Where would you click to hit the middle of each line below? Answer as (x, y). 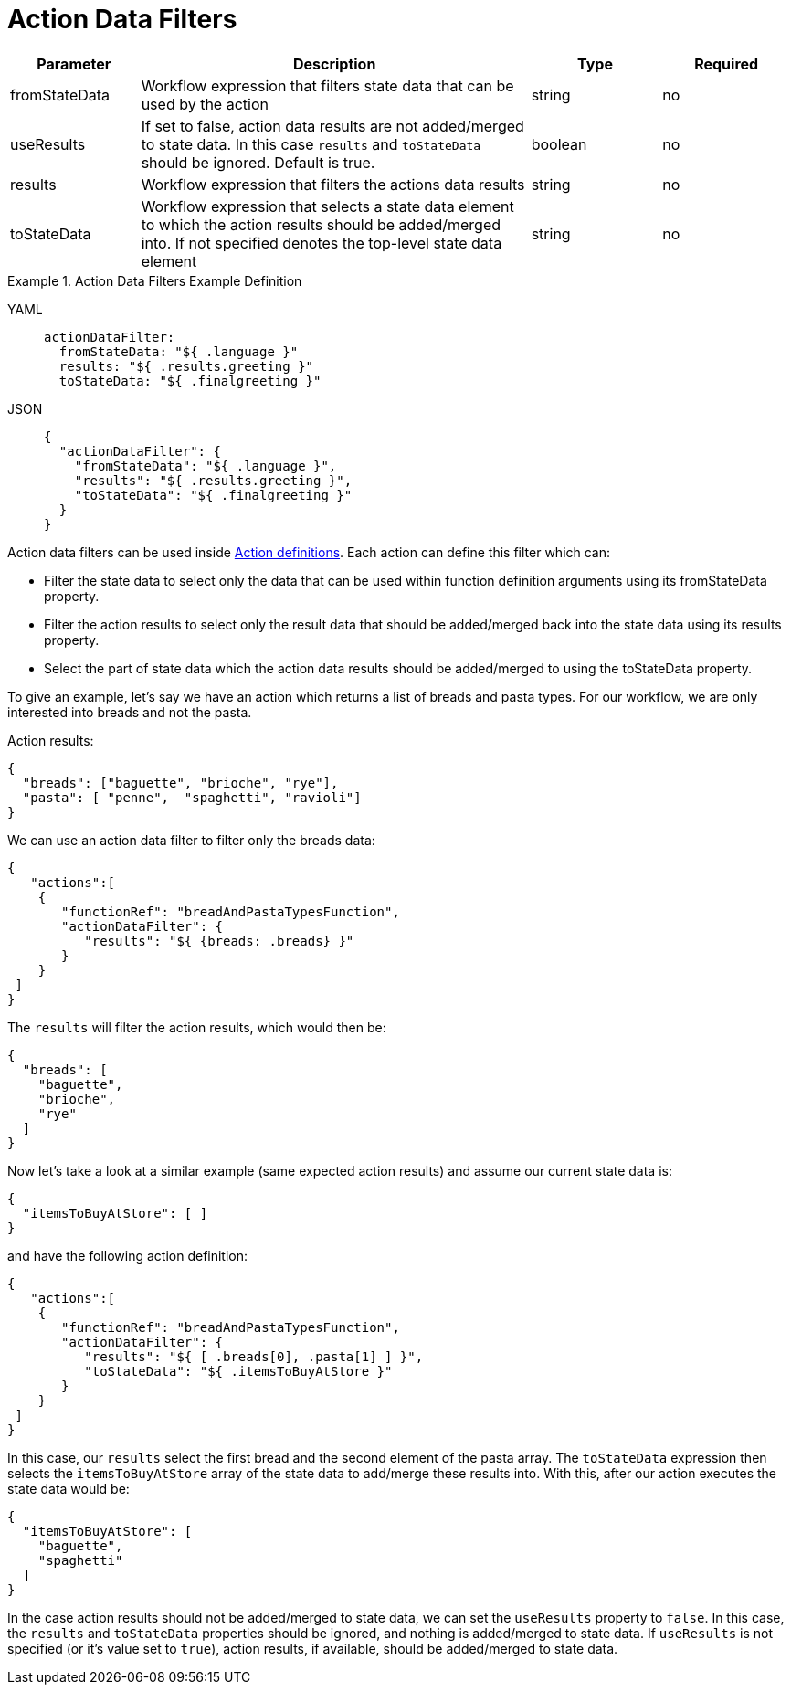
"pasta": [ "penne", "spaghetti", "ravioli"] (192, 797)
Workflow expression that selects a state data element (327, 206)
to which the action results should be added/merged (321, 224)
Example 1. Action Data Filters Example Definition (155, 280)
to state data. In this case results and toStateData (311, 144)
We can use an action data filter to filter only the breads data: (191, 840)
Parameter (74, 63)
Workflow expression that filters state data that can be (327, 85)
